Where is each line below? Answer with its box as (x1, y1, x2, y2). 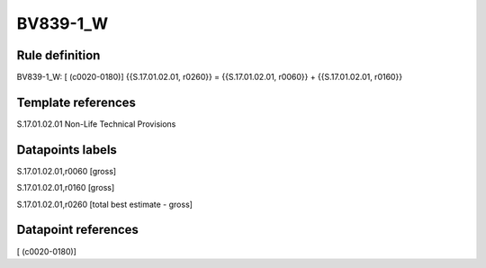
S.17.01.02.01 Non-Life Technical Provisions (16, 118, 176, 130)
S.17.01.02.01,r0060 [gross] (16, 165, 117, 176)
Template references (16, 94, 137, 110)
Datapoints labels (16, 142, 117, 157)
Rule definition (16, 48, 101, 63)
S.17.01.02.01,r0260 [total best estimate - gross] (16, 199, 193, 210)
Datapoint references (16, 222, 139, 237)
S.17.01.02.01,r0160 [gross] (16, 183, 115, 193)
